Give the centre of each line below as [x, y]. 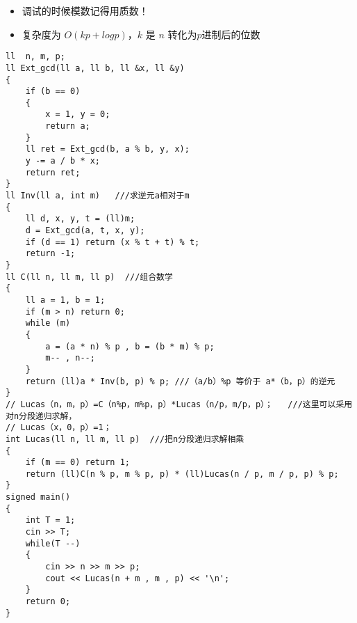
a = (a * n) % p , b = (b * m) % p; [130, 346]
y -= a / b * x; [63, 161]
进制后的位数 [231, 34]
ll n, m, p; [35, 57]
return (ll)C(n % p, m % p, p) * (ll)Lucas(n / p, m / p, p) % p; [182, 474]
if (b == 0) [53, 92]
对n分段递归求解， [41, 416]
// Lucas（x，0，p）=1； [59, 428]
